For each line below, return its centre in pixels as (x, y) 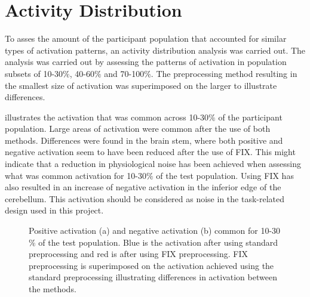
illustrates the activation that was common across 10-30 (107, 117)
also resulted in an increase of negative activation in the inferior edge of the (143, 187)
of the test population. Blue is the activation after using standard (158, 242)
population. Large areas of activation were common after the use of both (138, 129)
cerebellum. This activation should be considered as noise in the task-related (145, 198)
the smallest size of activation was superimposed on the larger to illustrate (141, 85)
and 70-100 (124, 73)
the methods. (53, 289)
